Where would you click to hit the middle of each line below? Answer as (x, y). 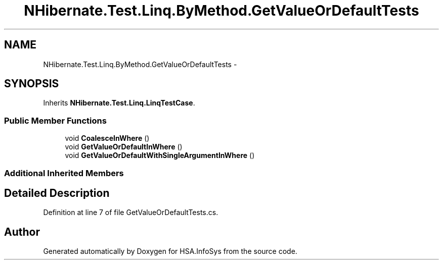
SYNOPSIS (32, 84)
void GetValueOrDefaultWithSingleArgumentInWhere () (160, 155)
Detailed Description (57, 193)
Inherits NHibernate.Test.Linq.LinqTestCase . (119, 103)
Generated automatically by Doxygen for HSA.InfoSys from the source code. (170, 251)
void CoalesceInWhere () (107, 138)
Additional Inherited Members (64, 173)
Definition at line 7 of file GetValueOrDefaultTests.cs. (131, 213)
